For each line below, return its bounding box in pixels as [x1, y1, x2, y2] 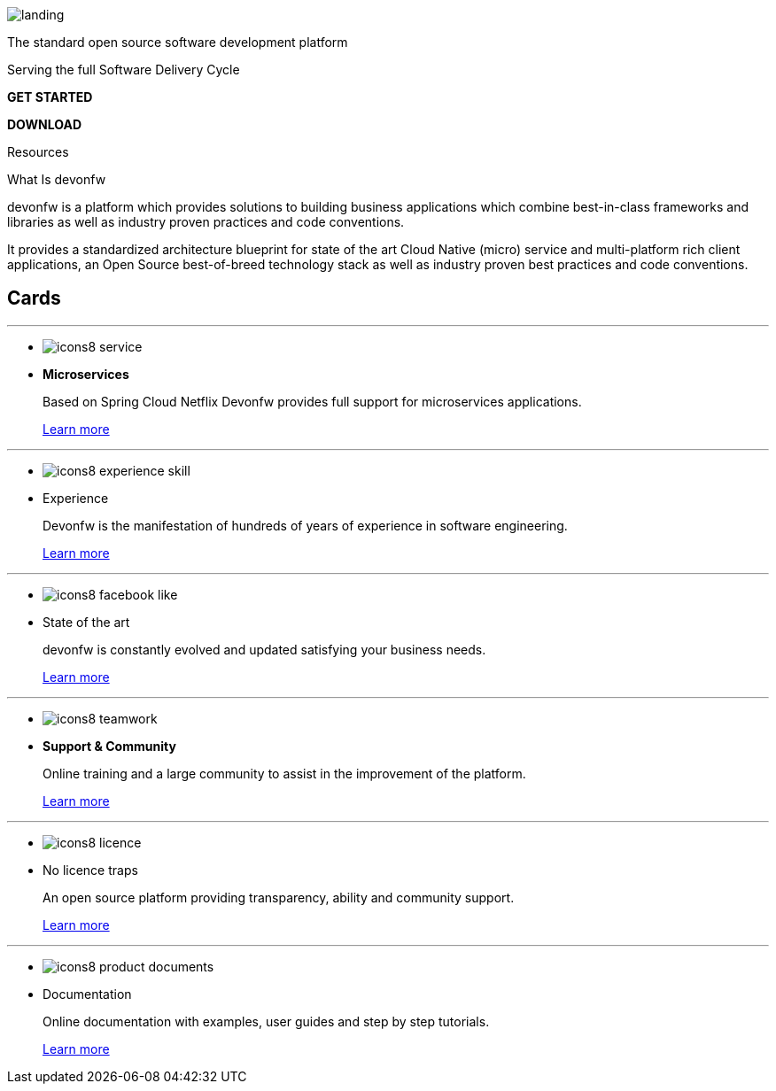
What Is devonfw [7, 172, 106, 187]
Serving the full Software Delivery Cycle [7, 62, 240, 77]
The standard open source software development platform [7, 35, 348, 50]
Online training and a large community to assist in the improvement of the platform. [43, 765, 526, 781]
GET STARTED [7, 89, 93, 104]
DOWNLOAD [7, 117, 82, 132]
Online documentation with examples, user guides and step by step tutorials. [43, 1013, 490, 1029]
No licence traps [43, 862, 138, 878]
